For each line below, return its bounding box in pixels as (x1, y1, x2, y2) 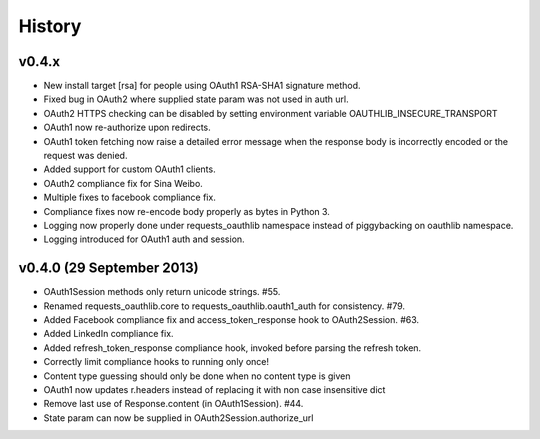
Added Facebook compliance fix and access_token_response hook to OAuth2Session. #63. (43, 314, 420, 326)
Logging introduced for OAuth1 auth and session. (43, 233, 245, 245)
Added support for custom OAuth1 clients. (43, 163, 216, 175)
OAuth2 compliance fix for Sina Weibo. (43, 177, 204, 189)
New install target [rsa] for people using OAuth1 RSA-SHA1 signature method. (43, 80, 361, 92)
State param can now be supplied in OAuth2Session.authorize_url (43, 411, 314, 424)
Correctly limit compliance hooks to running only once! (43, 356, 270, 368)
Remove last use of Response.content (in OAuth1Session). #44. (43, 398, 304, 410)
